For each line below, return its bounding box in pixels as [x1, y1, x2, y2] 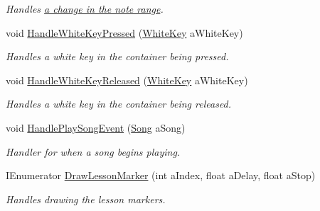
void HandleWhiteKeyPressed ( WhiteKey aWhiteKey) [6, 25, 243, 40]
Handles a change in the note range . [6, 1, 164, 16]
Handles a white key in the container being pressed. [6, 49, 229, 64]
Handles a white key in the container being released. [6, 96, 232, 111]
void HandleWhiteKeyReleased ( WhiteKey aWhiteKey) [6, 72, 248, 87]
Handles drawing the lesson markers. [6, 191, 166, 206]
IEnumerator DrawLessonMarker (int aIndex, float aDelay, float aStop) [6, 168, 316, 183]
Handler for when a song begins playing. [6, 144, 181, 159]
